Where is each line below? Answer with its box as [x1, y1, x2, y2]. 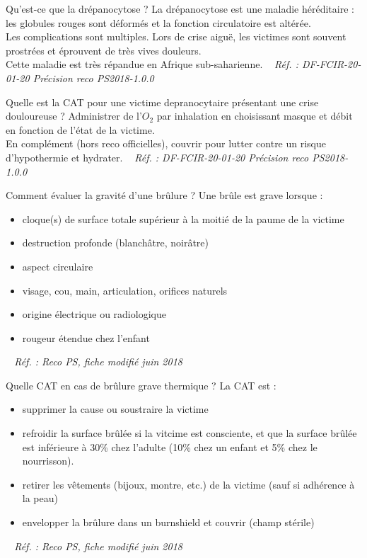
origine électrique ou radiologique [22, 307, 166, 321]
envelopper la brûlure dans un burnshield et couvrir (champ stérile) [22, 515, 315, 530]
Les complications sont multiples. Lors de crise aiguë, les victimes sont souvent [6, 29, 346, 44]
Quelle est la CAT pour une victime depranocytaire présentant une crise [6, 94, 319, 109]
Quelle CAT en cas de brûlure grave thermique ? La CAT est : [6, 377, 276, 392]
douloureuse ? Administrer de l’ [6, 108, 142, 123]
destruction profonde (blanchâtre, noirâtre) [22, 235, 209, 250]
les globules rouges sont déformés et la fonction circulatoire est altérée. [6, 15, 311, 30]
